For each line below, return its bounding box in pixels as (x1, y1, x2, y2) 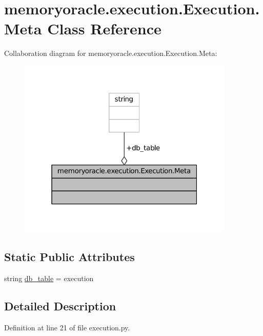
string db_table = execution (4, 272, 94, 283)
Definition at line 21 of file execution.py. (4, 322, 130, 332)
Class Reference (47, 18, 161, 39)
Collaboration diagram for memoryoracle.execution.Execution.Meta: (4, 48, 217, 58)
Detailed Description (4, 298, 116, 313)
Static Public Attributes (4, 249, 135, 264)
